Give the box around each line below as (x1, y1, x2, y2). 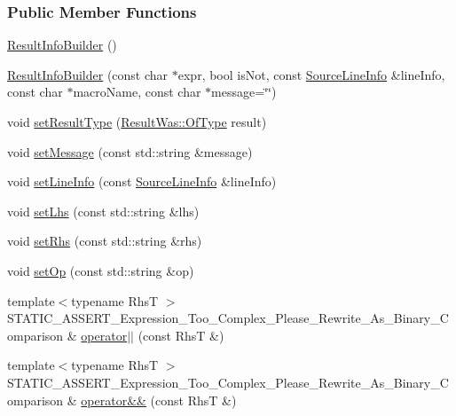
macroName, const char (73, 82, 201, 101)
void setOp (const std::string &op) (7, 261, 194, 279)
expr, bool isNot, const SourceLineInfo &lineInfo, (177, 65, 445, 83)
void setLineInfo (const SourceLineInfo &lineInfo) (7, 172, 277, 191)
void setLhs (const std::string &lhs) (7, 201, 200, 220)
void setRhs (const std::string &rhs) (7, 232, 202, 250)
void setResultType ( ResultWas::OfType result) (7, 113, 267, 130)
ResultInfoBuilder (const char (7, 65, 169, 83)
